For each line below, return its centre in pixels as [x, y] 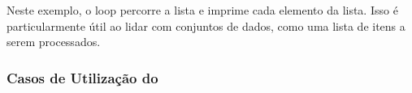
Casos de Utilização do [82, 77]
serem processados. [54, 42]
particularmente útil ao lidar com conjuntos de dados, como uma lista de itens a [206, 25]
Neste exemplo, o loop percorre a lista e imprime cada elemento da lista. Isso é [202, 10]
